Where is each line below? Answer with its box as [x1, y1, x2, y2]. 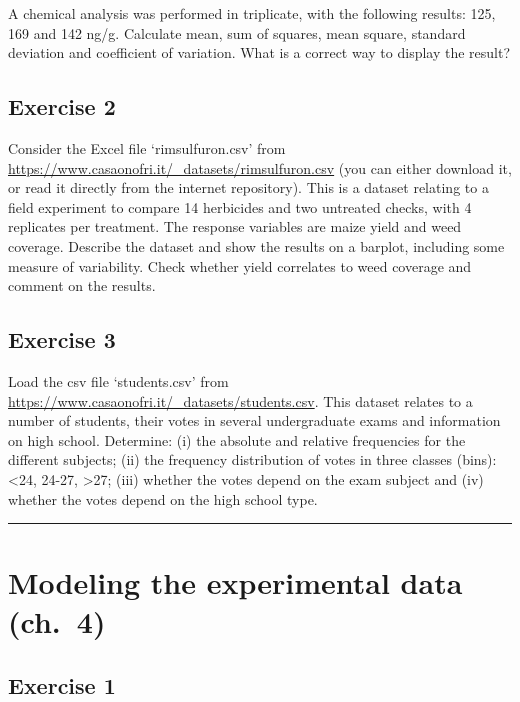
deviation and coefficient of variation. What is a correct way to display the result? [8, 42, 511, 63]
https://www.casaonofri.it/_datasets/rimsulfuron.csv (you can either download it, [8, 157, 512, 178]
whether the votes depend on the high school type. [8, 488, 318, 509]
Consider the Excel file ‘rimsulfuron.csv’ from [8, 137, 286, 158]
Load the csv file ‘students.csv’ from [8, 370, 229, 391]
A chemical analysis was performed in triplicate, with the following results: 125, [8, 3, 496, 23]
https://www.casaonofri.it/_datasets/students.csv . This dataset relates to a [8, 390, 473, 411]
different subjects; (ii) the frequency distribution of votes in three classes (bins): [8, 449, 497, 470]
